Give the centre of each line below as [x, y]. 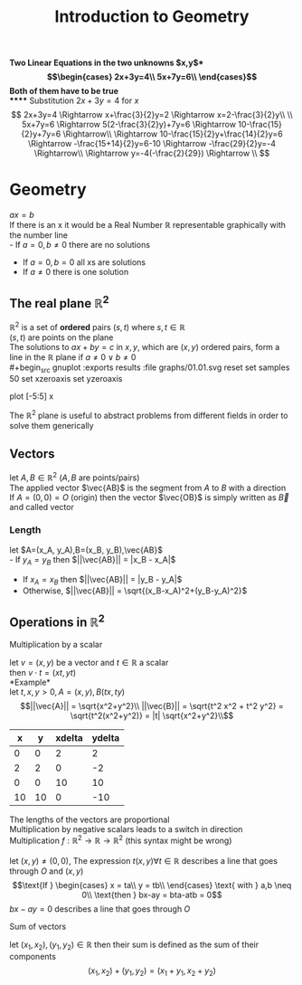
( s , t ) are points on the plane [61, 337]
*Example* [30, 682]
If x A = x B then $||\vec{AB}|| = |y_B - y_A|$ [102, 580]
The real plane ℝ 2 [59, 302]
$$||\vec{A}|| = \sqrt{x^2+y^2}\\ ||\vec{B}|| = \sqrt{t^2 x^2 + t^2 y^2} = [152, 706]
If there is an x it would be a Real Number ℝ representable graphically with [148, 225]
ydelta [106, 738]
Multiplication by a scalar [56, 645]
